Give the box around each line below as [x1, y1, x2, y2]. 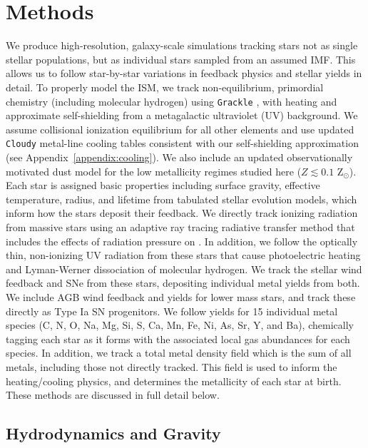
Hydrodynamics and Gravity [6, 422, 221, 444]
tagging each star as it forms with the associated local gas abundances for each [6, 331, 350, 346]
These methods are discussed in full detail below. [6, 387, 220, 402]
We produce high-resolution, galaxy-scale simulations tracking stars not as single [6, 38, 358, 53]
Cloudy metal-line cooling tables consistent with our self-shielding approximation [6, 136, 359, 151]
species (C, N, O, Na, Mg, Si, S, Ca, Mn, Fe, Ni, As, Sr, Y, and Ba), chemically [6, 317, 354, 332]
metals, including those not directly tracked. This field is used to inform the [6, 359, 337, 374]
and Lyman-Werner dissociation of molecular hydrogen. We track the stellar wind [6, 261, 362, 276]
